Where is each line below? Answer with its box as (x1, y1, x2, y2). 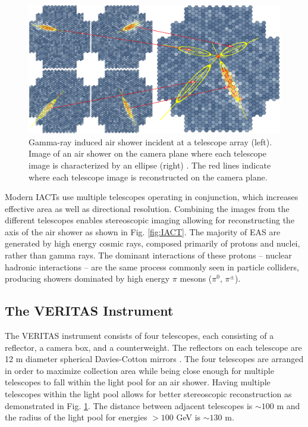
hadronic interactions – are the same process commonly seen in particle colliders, (5, 260, 299, 273)
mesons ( (180, 272, 212, 285)
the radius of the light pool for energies (5, 411, 147, 423)
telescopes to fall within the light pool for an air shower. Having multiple (5, 376, 271, 388)
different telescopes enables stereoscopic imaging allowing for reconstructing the (5, 214, 295, 226)
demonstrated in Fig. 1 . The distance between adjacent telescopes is (5, 399, 253, 412)
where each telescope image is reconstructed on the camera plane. (29, 170, 268, 183)
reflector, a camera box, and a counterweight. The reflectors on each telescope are (5, 341, 302, 353)
